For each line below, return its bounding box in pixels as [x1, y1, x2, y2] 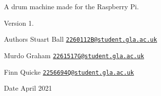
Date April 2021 [4, 83, 52, 93]
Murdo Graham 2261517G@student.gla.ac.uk [4, 50, 144, 60]
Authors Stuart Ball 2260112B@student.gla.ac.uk [4, 34, 157, 44]
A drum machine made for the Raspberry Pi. [4, 1, 139, 11]
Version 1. [4, 17, 34, 28]
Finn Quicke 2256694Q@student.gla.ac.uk [4, 66, 134, 77]
